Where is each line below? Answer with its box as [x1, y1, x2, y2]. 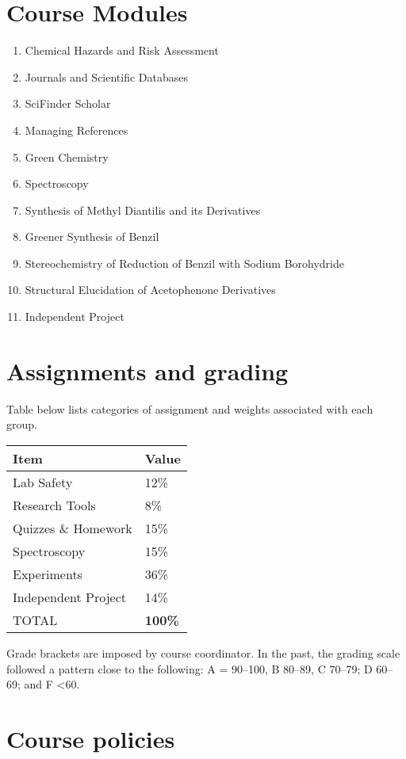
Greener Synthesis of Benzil [25, 228, 159, 245]
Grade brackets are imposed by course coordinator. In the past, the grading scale [6, 644, 400, 661]
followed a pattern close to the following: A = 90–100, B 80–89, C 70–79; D [6, 660, 373, 677]
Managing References [25, 121, 128, 138]
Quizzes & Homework [13, 518, 132, 537]
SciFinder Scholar [25, 95, 111, 112]
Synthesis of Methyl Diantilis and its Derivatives [25, 201, 261, 218]
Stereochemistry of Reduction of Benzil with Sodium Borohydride [25, 254, 344, 271]
